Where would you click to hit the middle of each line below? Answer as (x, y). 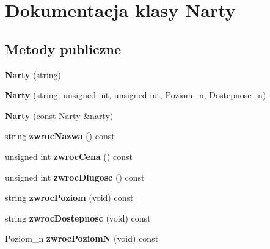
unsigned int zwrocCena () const (69, 156)
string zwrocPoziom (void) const (69, 197)
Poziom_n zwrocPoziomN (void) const (82, 238)
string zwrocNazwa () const (60, 136)
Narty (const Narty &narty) (59, 115)
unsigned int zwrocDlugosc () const (75, 177)
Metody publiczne (63, 49)
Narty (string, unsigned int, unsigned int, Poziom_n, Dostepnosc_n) (136, 95)
